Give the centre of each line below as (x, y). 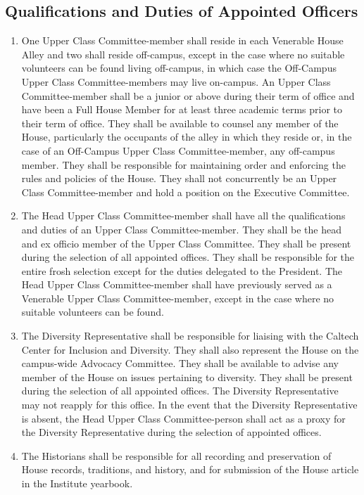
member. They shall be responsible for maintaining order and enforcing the (183, 164)
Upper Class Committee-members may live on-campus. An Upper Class (176, 81)
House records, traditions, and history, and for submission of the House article (190, 469)
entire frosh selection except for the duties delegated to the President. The (182, 270)
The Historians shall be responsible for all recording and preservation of (176, 455)
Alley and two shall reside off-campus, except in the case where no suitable (183, 54)
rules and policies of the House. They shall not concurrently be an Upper (179, 178)
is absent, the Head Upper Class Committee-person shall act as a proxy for (183, 418)
